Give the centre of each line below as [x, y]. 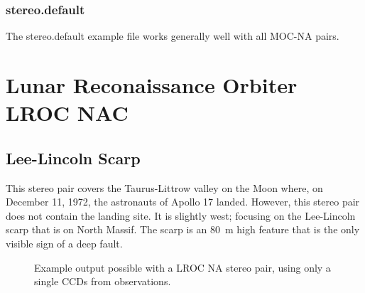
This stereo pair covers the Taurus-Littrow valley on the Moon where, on [164, 187]
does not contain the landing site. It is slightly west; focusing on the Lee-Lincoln [181, 215]
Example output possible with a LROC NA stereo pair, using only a [182, 267]
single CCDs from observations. [103, 281]
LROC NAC [67, 113]
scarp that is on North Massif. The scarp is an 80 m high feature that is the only [183, 229]
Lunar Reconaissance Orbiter [152, 85]
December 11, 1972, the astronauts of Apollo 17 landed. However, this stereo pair [183, 202]
